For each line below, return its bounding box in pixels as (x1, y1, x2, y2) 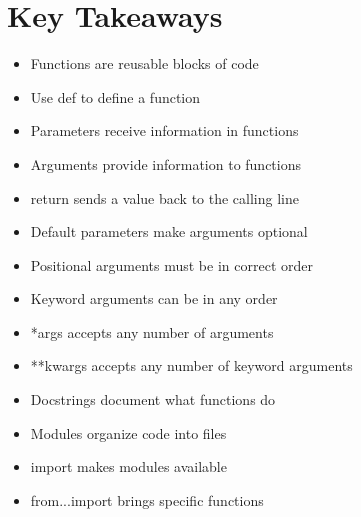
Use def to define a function (30, 86, 201, 107)
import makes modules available (30, 456, 227, 477)
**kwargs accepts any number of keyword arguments (30, 355, 353, 376)
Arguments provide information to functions (30, 153, 301, 174)
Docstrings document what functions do (30, 389, 276, 410)
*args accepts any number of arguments (30, 321, 274, 342)
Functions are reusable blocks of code (30, 53, 259, 74)
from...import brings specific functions (30, 489, 264, 510)
